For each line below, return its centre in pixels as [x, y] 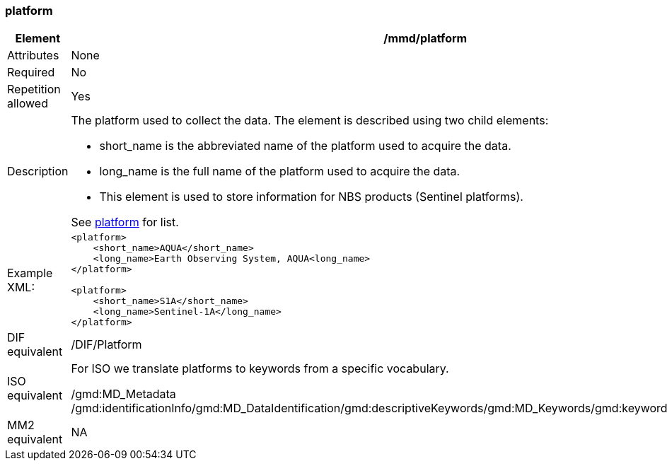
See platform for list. [125, 222]
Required [31, 72]
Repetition [34, 89]
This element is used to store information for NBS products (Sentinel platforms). [311, 197]
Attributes [33, 56]
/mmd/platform [425, 39]
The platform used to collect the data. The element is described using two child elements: [310, 121]
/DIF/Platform [106, 345]
